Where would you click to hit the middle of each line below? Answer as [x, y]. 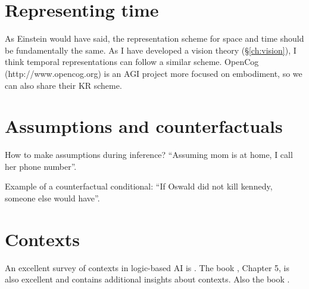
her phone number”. [41, 166]
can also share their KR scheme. [63, 85]
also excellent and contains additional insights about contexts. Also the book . [147, 279]
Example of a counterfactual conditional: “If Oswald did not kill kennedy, [139, 186]
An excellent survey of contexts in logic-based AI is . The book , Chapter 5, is [147, 267]
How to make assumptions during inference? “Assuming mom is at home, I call [149, 155]
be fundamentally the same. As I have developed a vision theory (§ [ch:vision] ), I [151, 50]
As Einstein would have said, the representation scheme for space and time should [154, 38]
